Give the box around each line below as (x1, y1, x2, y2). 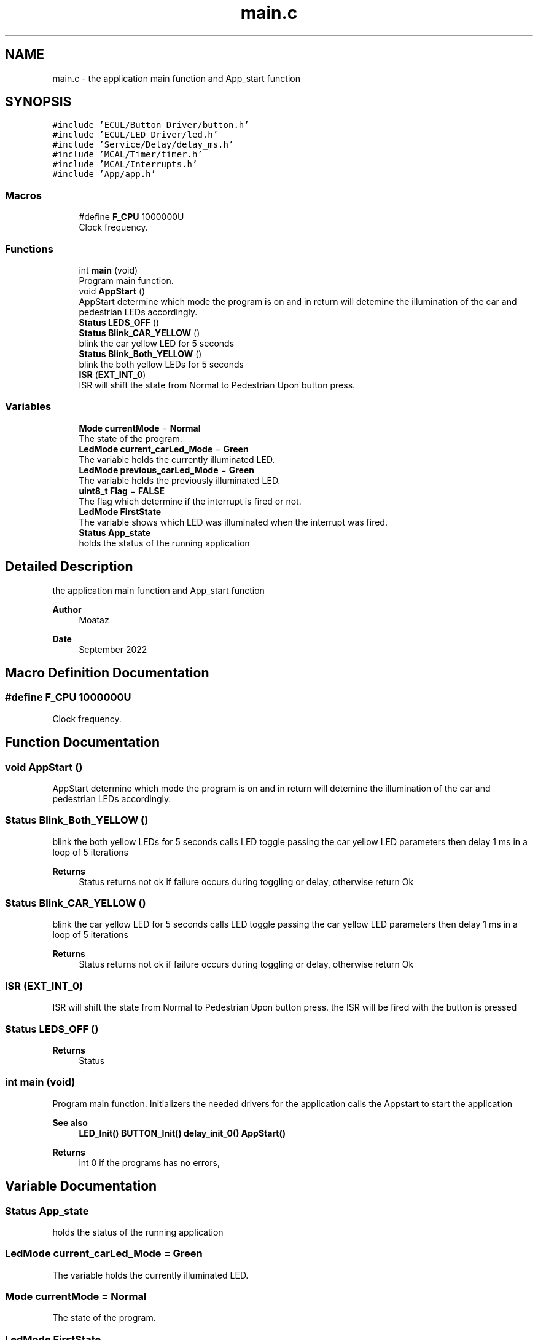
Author (52, 604, 82, 615)
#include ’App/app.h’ (52, 169, 156, 179)
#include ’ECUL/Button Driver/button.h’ (52, 120, 249, 130)
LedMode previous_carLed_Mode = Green (79, 464, 254, 475)
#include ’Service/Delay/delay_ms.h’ (52, 140, 234, 150)
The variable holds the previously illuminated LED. (79, 475, 281, 486)
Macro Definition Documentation (5, 664, 209, 680)
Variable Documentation (5, 1178, 157, 1194)
